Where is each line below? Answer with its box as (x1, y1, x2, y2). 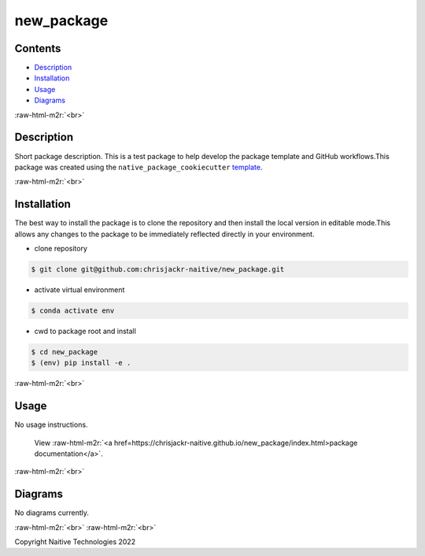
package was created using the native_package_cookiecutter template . (14, 162, 263, 172)
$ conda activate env (31, 306, 115, 315)
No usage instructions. (14, 420, 88, 429)
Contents (14, 42, 61, 55)
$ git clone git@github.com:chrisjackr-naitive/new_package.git (31, 265, 285, 273)
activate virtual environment (34, 284, 125, 295)
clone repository (34, 244, 88, 253)
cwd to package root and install (34, 326, 137, 335)
